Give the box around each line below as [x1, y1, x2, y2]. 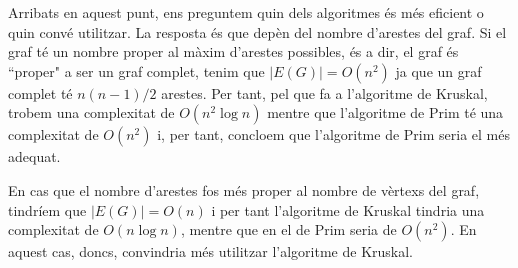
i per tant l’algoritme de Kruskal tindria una [211, 199, 485, 220]
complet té [8, 82, 73, 103]
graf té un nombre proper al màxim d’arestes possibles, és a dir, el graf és [8, 41, 459, 62]
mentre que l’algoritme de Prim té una [267, 102, 504, 123]
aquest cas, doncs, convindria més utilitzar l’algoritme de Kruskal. [8, 241, 413, 262]
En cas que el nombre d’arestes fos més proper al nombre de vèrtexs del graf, [8, 179, 480, 200]
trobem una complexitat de [8, 102, 175, 123]
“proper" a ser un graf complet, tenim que [8, 60, 265, 81]
